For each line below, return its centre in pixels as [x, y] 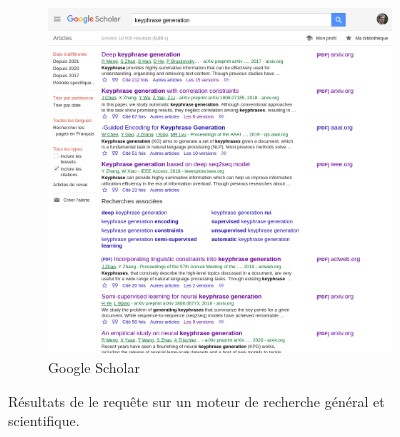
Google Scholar [94, 367]
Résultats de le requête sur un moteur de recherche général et [196, 400]
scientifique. [44, 420]
